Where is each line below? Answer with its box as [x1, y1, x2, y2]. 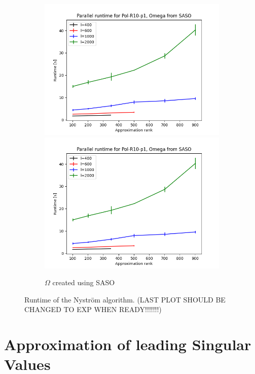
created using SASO [52, 277, 115, 288]
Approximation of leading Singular [4, 334, 251, 355]
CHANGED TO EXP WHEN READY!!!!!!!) [24, 304, 162, 315]
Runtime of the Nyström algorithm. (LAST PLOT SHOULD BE [24, 294, 226, 304]
